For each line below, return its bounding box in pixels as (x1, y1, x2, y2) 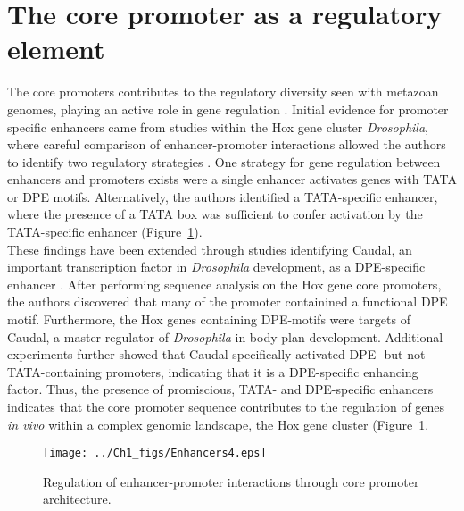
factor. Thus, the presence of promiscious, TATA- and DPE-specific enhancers (7, 380, 434, 398)
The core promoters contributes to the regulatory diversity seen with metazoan (7, 82, 439, 101)
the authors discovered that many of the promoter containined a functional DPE (7, 292, 448, 311)
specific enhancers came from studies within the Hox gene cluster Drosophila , (7, 117, 429, 136)
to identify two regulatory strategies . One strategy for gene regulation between (7, 152, 441, 171)
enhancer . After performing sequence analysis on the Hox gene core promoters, (7, 274, 442, 293)
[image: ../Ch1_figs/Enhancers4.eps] (43, 447, 267, 460)
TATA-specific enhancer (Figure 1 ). (7, 222, 203, 241)
